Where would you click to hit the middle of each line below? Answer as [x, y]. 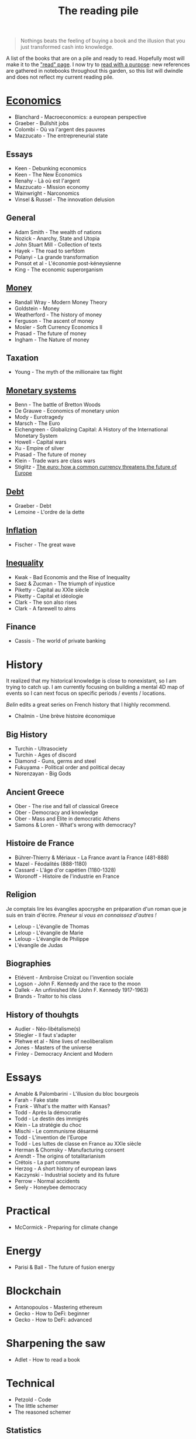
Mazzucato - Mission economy [52, 187]
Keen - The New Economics [48, 174]
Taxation [23, 358]
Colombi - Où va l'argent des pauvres [60, 130]
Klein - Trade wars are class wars [55, 461]
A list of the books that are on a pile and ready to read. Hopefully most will [95, 58]
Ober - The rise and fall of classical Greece [66, 806]
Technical [30, 1384]
